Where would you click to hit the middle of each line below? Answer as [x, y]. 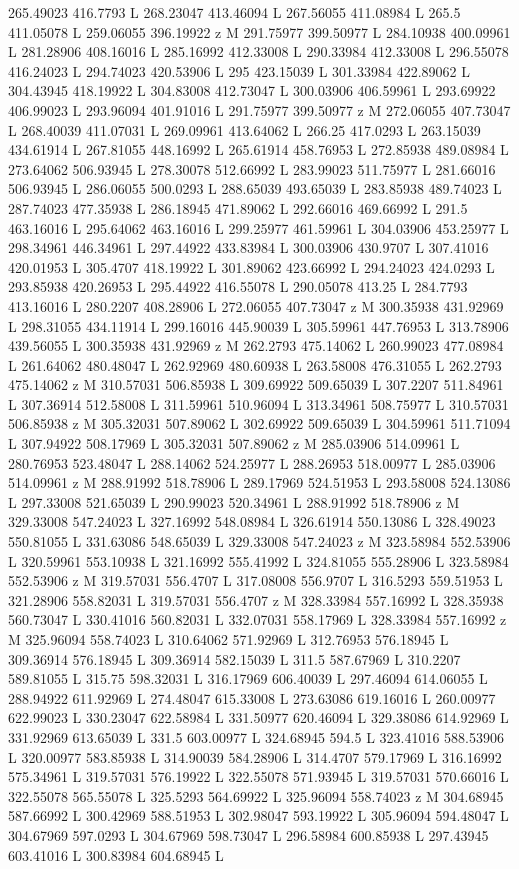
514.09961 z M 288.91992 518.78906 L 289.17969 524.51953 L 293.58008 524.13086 [259, 482]
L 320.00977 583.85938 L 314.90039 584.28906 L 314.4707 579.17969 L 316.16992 [255, 756]
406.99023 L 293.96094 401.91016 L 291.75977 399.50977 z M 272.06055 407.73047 [259, 109]
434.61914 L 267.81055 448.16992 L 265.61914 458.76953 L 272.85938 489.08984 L [258, 149]
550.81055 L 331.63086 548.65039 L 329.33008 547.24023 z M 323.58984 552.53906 [259, 541]
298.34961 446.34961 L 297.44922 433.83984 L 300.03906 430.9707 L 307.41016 [248, 247]
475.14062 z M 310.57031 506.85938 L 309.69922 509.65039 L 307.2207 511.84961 [256, 384]
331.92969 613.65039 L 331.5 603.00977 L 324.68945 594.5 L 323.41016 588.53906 [256, 736]
